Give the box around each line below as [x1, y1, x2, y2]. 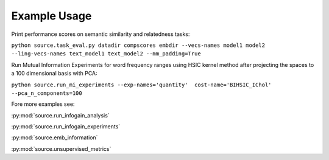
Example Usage [11, 9, 92, 23]
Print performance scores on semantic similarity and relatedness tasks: [11, 30, 190, 38]
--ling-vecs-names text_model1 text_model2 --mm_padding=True [11, 50, 201, 57]
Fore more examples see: [11, 100, 75, 108]
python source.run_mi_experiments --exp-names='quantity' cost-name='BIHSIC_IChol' [11, 81, 272, 88]
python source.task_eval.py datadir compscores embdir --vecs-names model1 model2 [11, 41, 265, 49]
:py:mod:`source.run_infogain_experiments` [11, 123, 121, 130]
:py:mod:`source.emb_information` [11, 134, 98, 141]
